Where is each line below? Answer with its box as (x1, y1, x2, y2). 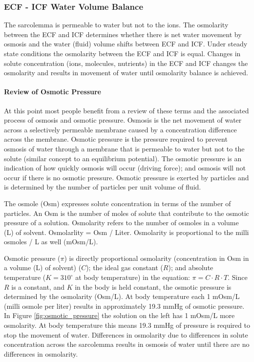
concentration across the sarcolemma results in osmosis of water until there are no (4, 339, 250, 349)
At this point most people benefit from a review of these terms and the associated (4, 105, 249, 115)
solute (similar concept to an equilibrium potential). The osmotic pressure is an (4, 153, 242, 163)
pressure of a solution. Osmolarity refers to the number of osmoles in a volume (4, 217, 239, 228)
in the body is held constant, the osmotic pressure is (75, 281, 232, 292)
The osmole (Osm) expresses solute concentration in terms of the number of (4, 198, 231, 208)
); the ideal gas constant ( (86, 262, 163, 273)
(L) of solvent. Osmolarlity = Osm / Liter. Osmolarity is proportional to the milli (4, 227, 249, 237)
